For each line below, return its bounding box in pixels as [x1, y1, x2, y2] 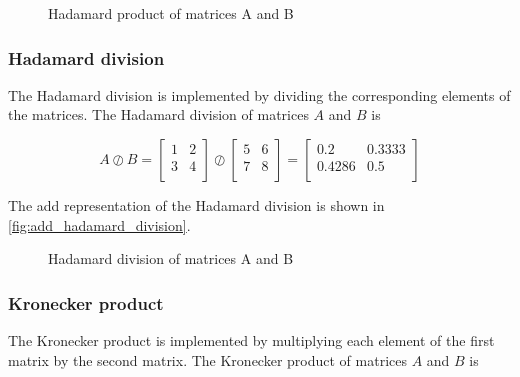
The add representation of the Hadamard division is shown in [8, 195, 385, 215]
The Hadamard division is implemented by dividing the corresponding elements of [8, 84, 511, 105]
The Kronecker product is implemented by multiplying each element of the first [8, 330, 495, 350]
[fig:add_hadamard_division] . [8, 214, 191, 235]
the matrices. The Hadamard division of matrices [8, 104, 309, 125]
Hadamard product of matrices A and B [48, 3, 294, 23]
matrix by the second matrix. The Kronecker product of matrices [8, 349, 407, 370]
